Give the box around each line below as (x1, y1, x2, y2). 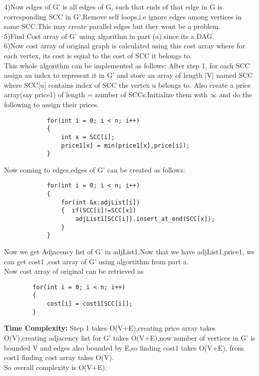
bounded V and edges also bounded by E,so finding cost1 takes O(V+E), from (4, 342, 244, 353)
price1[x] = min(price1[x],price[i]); (61, 142, 190, 149)
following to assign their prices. (4, 99, 99, 109)
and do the (219, 89, 253, 100)
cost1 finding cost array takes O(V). (4, 352, 114, 363)
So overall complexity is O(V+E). (4, 362, 107, 372)
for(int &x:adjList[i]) (61, 198, 140, 206)
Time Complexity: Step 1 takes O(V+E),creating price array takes (4, 323, 216, 333)
